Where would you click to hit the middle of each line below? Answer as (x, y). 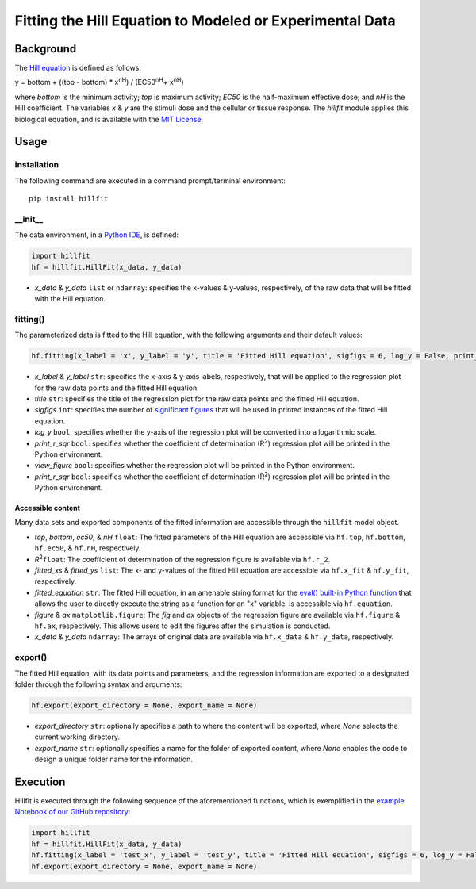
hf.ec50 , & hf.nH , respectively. (88, 548)
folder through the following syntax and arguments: (98, 684)
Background (46, 49)
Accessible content (48, 508)
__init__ (29, 219)
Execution (40, 782)
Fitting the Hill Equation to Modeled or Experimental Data (205, 21)
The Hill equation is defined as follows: (78, 68)
